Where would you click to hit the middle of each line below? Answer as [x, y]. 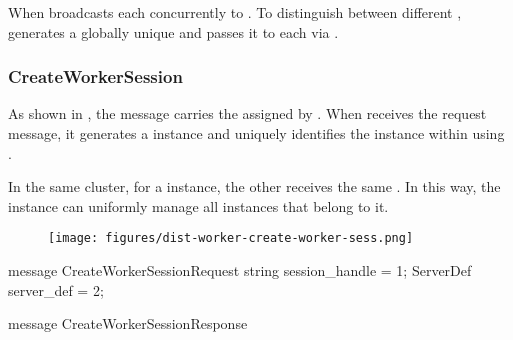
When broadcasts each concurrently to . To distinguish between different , [235, 12]
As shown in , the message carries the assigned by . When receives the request [247, 113]
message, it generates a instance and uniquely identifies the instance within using [256, 133]
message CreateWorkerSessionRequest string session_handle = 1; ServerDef [240, 270]
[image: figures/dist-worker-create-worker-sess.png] [231, 238]
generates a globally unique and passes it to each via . [173, 31]
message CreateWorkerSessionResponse [128, 323]
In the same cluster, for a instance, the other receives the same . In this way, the [254, 186]
